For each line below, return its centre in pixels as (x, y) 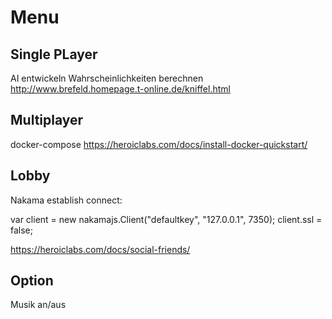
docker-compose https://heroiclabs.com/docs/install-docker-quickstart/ (159, 144)
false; (21, 230)
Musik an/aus (38, 305)
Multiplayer (47, 120)
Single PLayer (54, 54)
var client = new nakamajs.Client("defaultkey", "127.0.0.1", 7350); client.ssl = (166, 219)
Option (32, 281)
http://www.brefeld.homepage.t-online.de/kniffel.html (120, 89)
